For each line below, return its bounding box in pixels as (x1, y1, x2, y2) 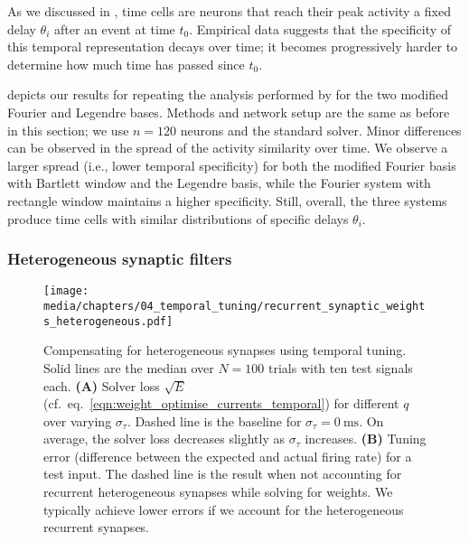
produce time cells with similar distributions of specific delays (7, 209, 349, 228)
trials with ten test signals (268, 358, 413, 377)
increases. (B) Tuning (305, 429, 427, 448)
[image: (43, 285, 89, 298)
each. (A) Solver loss (43, 376, 160, 395)
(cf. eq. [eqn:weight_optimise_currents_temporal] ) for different (43, 394, 399, 413)
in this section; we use (7, 120, 129, 139)
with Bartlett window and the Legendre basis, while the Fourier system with (7, 173, 431, 192)
